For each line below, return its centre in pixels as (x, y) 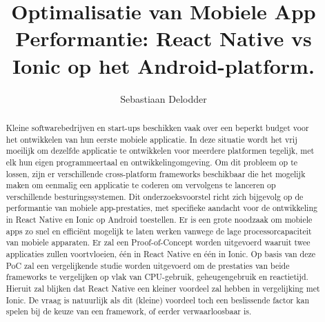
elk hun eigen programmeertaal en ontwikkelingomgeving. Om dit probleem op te (152, 162)
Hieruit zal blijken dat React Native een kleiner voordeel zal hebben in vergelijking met (163, 289)
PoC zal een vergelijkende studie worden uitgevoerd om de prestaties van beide (148, 265)
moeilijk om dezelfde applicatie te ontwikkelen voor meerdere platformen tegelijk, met (160, 151)
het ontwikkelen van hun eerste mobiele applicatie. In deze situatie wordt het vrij (151, 139)
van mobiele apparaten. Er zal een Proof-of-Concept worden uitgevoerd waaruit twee (158, 242)
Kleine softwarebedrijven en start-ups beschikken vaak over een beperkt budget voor (157, 127)
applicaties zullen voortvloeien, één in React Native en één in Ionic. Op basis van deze (161, 254)
